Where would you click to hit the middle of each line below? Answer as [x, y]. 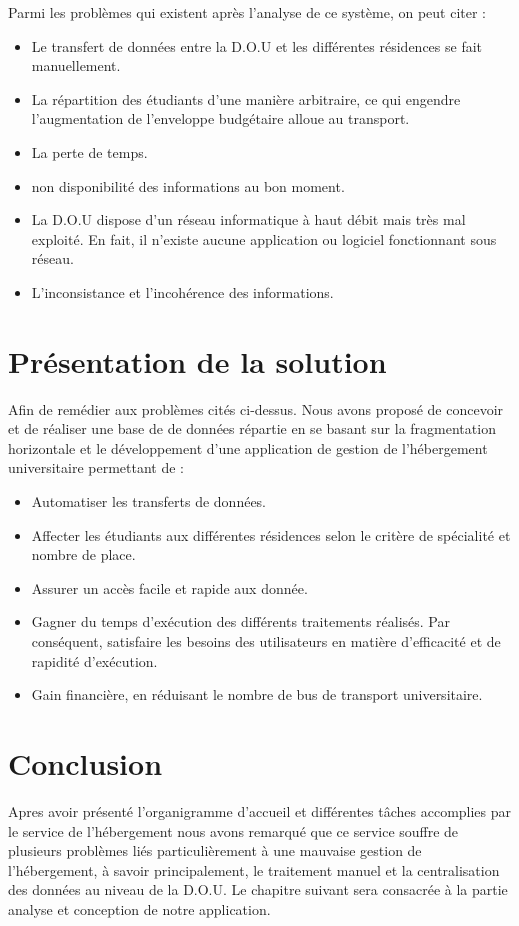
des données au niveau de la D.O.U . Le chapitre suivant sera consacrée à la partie [258, 889]
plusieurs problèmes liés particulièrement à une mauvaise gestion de [215, 850]
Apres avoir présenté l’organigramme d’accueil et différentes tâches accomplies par [260, 810]
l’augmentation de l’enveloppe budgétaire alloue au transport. [220, 118]
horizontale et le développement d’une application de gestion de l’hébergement [248, 447]
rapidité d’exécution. [94, 660]
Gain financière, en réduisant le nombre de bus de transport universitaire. [257, 694]
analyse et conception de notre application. [139, 908]
